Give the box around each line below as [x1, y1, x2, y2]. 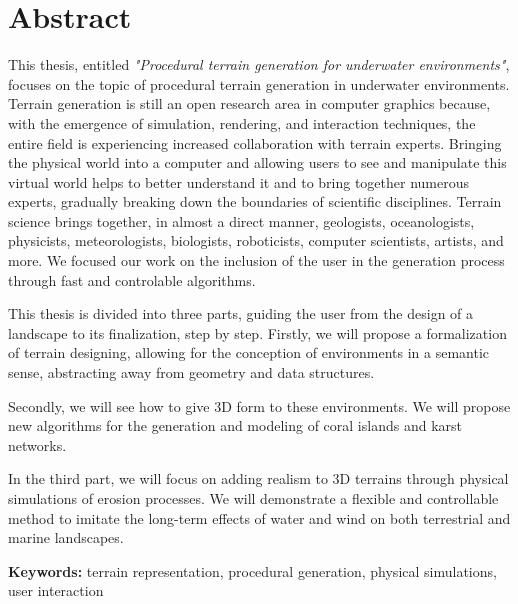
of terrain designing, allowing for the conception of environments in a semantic [8, 342, 490, 363]
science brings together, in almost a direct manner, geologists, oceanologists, [8, 210, 475, 231]
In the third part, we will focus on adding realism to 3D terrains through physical [8, 468, 509, 489]
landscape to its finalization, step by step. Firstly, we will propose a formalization [8, 322, 507, 343]
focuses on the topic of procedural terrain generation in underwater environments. [8, 73, 510, 94]
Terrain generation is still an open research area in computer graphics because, [8, 93, 491, 114]
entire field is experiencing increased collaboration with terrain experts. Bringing [8, 132, 502, 153]
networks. [8, 434, 67, 455]
